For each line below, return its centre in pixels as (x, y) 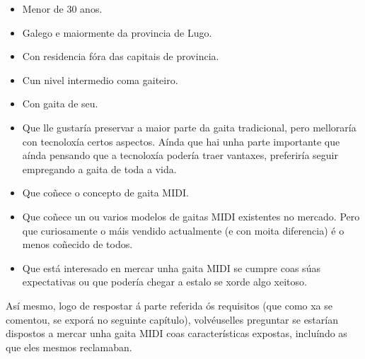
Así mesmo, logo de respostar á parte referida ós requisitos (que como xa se (169, 305)
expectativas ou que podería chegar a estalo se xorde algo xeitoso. (164, 282)
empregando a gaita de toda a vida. (99, 169)
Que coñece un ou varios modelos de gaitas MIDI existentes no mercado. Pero (191, 216)
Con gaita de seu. (60, 104)
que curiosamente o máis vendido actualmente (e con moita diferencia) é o (183, 230)
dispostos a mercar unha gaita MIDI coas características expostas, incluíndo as (176, 333)
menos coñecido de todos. (77, 244)
